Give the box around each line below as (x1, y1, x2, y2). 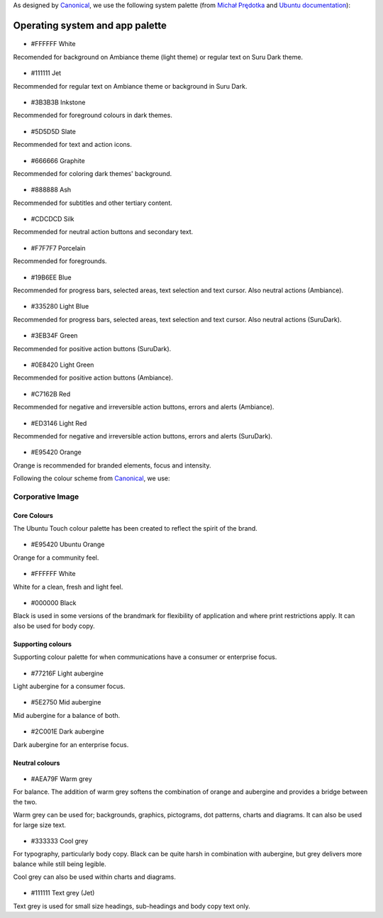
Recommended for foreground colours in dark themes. (13, 111, 173, 120)
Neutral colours (13, 758, 60, 767)
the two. (13, 797, 38, 806)
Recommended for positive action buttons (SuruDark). (13, 344, 172, 353)
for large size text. (13, 820, 67, 829)
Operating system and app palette (13, 19, 167, 31)
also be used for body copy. (13, 621, 95, 630)
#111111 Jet (30, 69, 62, 77)
